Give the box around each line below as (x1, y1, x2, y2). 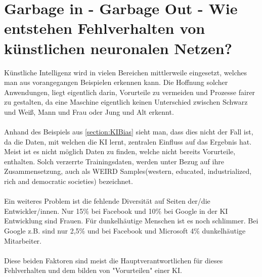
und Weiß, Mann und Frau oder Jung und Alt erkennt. (4, 106, 174, 117)
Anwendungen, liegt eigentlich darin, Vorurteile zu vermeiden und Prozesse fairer (4, 86, 255, 97)
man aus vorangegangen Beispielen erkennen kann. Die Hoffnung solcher (4, 77, 228, 87)
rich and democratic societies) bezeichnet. (4, 176, 133, 187)
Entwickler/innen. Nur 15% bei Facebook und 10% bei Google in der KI (4, 205, 228, 216)
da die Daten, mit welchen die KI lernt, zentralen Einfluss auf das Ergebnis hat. (4, 136, 252, 147)
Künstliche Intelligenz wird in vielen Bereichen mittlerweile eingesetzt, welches (4, 67, 247, 77)
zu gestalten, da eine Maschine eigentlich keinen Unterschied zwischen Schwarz (4, 97, 248, 107)
